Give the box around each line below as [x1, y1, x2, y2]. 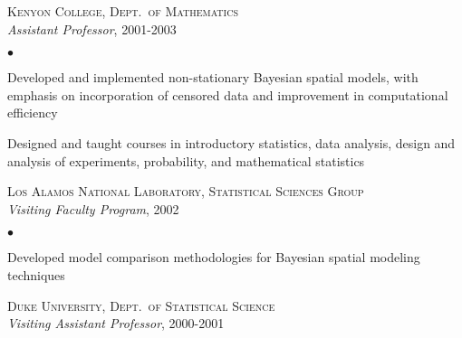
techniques [7, 265, 65, 284]
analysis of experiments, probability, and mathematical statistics [7, 151, 365, 170]
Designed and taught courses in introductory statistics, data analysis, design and [7, 133, 456, 152]
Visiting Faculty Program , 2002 [7, 199, 179, 218]
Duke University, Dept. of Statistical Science [7, 296, 275, 315]
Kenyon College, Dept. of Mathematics [7, 2, 238, 20]
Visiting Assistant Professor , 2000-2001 [7, 314, 225, 333]
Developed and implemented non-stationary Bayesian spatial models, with [7, 68, 419, 87]
